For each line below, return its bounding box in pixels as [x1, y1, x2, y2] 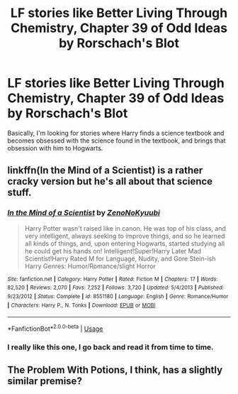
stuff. [7, 187, 32, 199]
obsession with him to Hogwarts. [7, 143, 103, 152]
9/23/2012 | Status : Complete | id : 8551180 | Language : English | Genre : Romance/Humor [7, 292, 229, 300]
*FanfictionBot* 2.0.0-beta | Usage [7, 323, 103, 333]
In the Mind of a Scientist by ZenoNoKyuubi [7, 208, 161, 218]
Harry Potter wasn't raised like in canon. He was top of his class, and [24, 224, 227, 232]
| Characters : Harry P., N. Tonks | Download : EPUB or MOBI [7, 302, 156, 309]
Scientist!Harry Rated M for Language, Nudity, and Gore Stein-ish [24, 254, 216, 263]
